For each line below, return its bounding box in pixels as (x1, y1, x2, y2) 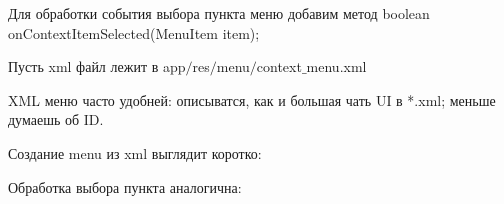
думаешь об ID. (8, 109, 104, 130)
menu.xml (306, 56, 367, 77)
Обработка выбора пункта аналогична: (8, 176, 242, 197)
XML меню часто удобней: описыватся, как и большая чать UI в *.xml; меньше (8, 89, 496, 110)
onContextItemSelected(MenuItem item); (8, 22, 260, 43)
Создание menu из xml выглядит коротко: (8, 142, 262, 163)
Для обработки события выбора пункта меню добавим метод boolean (8, 3, 430, 23)
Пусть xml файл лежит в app (8, 56, 186, 77)
